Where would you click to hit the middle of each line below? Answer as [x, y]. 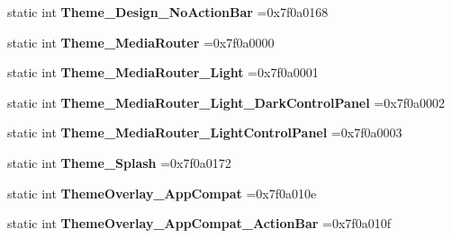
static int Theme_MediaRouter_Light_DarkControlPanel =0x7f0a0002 [226, 102]
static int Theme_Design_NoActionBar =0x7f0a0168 [168, 12]
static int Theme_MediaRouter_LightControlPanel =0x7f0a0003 [205, 132]
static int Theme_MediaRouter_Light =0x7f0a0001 [163, 72]
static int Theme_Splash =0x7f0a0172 [119, 162]
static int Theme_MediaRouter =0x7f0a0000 [141, 42]
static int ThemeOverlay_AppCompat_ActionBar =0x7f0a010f [199, 223]
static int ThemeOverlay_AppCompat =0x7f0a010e [162, 193]
